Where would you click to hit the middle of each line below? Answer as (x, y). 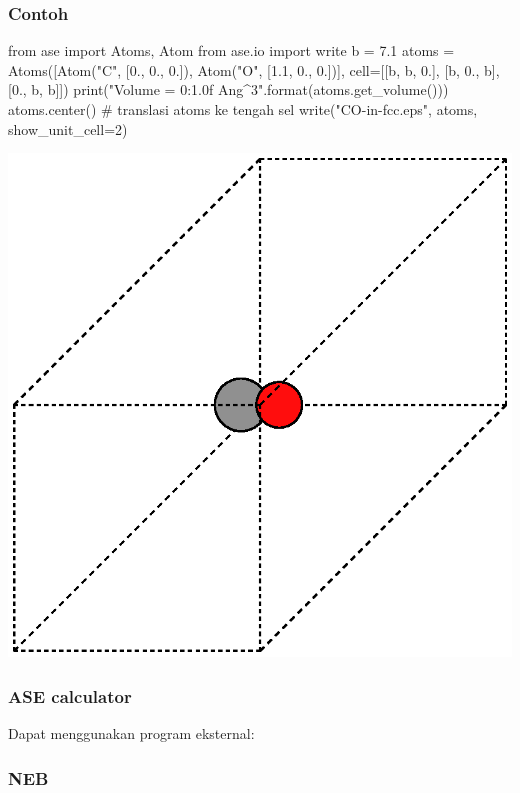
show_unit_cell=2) (68, 128)
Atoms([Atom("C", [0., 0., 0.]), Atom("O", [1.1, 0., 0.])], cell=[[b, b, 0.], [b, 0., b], (254, 69)
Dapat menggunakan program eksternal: (131, 733)
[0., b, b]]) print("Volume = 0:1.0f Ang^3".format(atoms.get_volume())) (228, 89)
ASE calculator (70, 695)
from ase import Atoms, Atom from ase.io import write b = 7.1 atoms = (231, 50)
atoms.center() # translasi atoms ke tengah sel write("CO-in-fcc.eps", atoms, (243, 109)
